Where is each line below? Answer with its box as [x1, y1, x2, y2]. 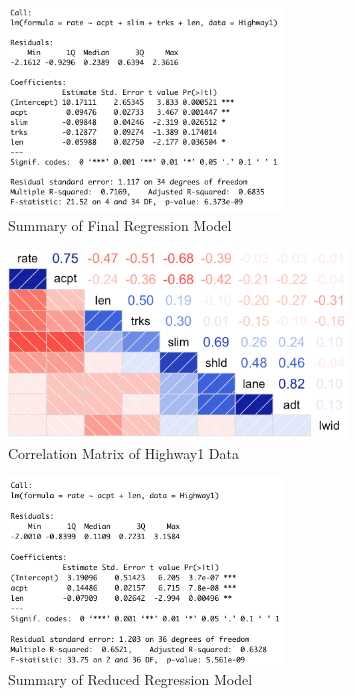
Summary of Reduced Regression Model [8, 669, 253, 690]
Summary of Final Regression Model [8, 214, 232, 235]
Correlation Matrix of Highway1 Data [8, 442, 239, 463]
